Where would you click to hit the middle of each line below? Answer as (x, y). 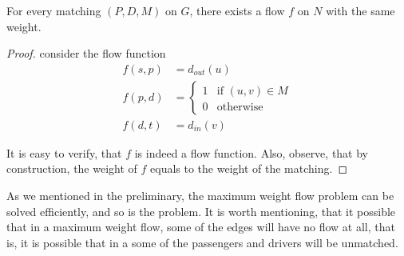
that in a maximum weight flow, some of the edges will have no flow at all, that (201, 227)
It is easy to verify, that (64, 152)
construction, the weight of (72, 168)
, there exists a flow (237, 10)
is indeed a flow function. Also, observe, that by (252, 152)
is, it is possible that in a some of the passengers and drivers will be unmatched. (202, 242)
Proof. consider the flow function (86, 53)
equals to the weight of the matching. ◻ (249, 168)
